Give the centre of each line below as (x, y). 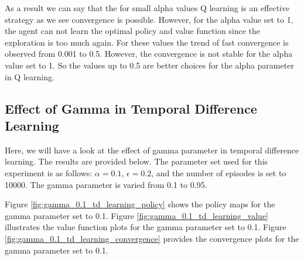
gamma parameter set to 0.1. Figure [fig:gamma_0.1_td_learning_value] (136, 215)
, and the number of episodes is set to (219, 172)
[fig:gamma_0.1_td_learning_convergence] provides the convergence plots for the (152, 238)
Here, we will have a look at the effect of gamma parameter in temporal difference (152, 150)
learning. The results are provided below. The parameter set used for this (136, 161)
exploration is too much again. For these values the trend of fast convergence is (147, 42)
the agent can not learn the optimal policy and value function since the (133, 31)
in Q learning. (30, 76)
